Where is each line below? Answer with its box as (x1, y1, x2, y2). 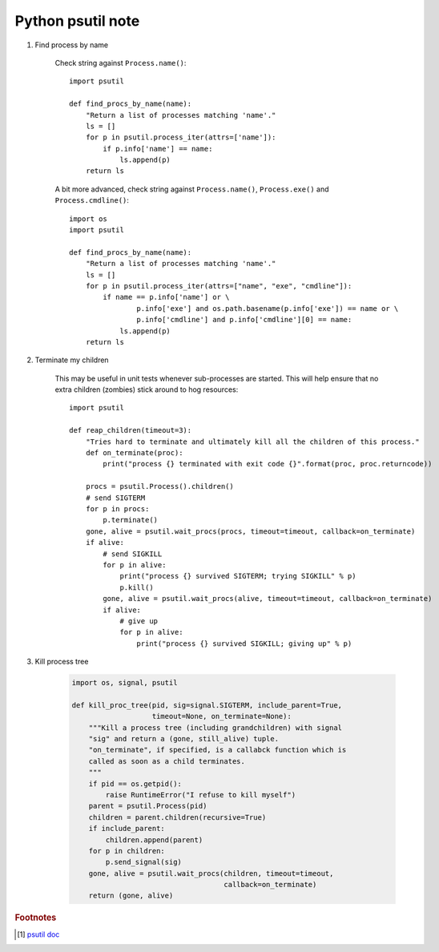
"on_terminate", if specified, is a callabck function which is (88, 745, 347, 755)
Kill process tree (34, 657, 89, 667)
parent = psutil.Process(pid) (88, 801, 207, 811)
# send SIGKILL (103, 549, 163, 559)
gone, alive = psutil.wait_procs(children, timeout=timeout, (88, 869, 334, 877)
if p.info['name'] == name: (103, 144, 213, 153)
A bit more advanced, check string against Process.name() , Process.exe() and (54, 184, 329, 194)
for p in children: (88, 846, 166, 855)
